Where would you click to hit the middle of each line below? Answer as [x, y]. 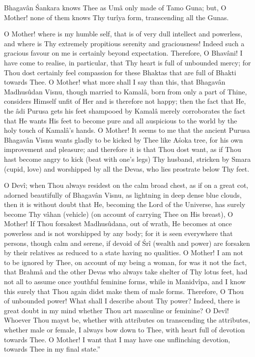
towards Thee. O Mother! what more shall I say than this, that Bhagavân [115, 82]
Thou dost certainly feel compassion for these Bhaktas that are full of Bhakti [120, 72]
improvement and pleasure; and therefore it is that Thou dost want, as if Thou [123, 149]
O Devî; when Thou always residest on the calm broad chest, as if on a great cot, [126, 185]
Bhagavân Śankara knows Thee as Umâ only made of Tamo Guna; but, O [115, 7]
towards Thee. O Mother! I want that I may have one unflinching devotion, [117, 339]
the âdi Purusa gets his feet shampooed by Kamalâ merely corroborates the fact [125, 110]
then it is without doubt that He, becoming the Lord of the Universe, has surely [125, 204]
